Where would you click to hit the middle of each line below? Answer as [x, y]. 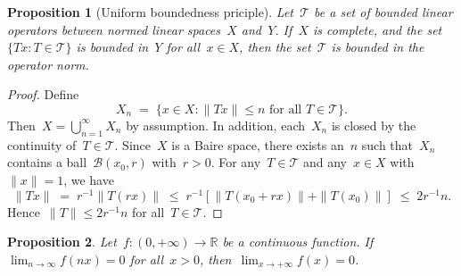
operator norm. [48, 64]
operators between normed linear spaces [114, 29]
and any [325, 162]
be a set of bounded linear [383, 12]
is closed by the [374, 125]
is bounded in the [378, 47]
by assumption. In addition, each [215, 125]
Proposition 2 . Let [62, 242]
